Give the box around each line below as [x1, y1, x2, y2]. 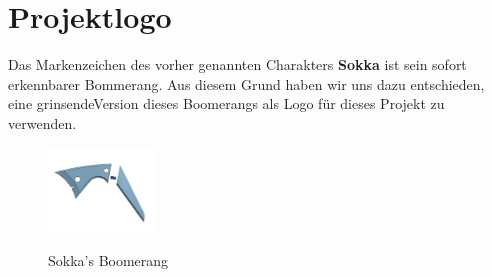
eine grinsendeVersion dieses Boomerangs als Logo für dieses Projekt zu [8, 93, 445, 114]
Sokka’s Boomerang [48, 250, 169, 271]
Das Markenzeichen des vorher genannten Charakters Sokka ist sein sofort [8, 54, 467, 75]
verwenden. [8, 112, 77, 133]
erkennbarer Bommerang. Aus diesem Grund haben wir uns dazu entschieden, [8, 73, 485, 94]
